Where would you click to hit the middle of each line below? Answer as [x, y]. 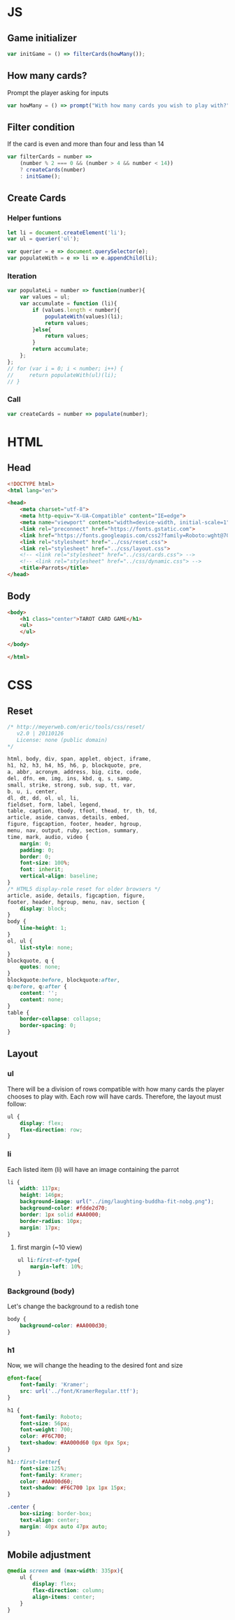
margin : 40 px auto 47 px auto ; [64, 1526]
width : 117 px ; [40, 1189]
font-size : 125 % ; [44, 1468]
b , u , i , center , [33, 791]
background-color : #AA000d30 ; [64, 1326]
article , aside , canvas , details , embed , [69, 818]
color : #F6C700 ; [44, 1436]
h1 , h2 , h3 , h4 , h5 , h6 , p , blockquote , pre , [75, 766]
